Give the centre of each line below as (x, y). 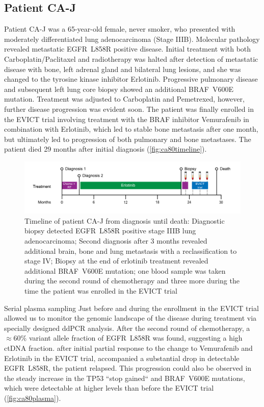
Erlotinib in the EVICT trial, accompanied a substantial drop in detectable (122, 358)
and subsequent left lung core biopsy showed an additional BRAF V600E (119, 89)
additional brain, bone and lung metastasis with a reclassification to (131, 250)
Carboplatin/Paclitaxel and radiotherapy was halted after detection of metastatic (131, 58)
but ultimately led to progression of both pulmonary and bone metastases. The (128, 139)
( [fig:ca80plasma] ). (33, 398)
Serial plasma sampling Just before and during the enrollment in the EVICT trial (131, 308)
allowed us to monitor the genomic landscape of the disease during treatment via (130, 318)
